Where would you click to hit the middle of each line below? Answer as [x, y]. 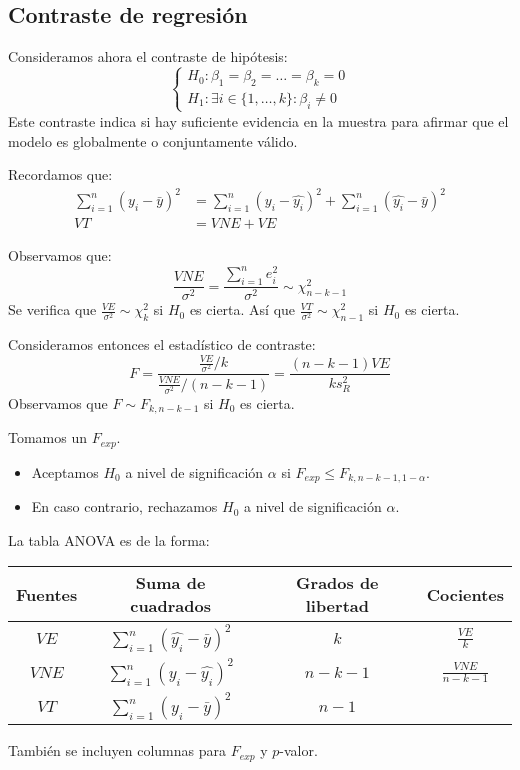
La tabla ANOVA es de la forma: [109, 539]
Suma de [170, 583]
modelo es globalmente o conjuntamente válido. [153, 140]
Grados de [337, 583]
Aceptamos [65, 471]
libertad [337, 606]
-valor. [298, 750]
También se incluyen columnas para [117, 750]
